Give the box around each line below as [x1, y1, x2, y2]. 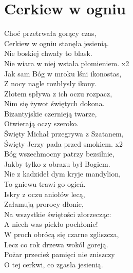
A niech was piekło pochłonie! [4, 219, 98, 229]
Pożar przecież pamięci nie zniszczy [4, 249, 115, 260]
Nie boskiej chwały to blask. [4, 48, 92, 59]
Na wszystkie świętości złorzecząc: [4, 208, 111, 219]
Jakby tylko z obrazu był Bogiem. [4, 158, 110, 169]
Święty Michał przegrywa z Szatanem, [4, 128, 124, 139]
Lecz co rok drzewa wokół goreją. [4, 239, 108, 249]
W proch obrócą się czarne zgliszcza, [4, 229, 119, 239]
